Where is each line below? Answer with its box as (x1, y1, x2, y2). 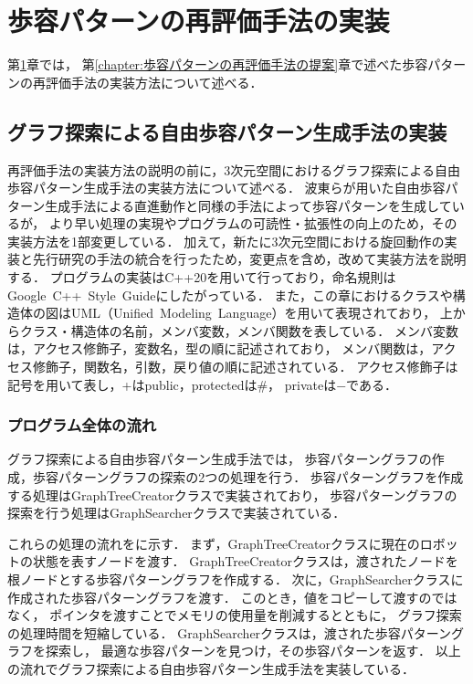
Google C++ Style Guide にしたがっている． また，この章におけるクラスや (7, 285, 453, 304)
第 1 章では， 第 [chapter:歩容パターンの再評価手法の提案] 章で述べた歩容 (7, 55, 428, 74)
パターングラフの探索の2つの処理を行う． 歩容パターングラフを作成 (58, 468, 464, 487)
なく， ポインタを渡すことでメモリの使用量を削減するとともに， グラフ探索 (7, 605, 462, 625)
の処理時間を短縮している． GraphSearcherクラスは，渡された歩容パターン (7, 623, 452, 642)
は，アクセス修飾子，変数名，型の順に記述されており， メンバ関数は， (7, 339, 432, 358)
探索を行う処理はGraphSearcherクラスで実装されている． (7, 503, 346, 522)
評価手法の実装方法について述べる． (45, 72, 263, 91)
